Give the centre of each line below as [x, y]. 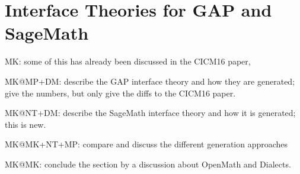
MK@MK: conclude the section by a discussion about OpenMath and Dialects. [148, 164]
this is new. [25, 124]
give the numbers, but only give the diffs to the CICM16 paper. [120, 93]
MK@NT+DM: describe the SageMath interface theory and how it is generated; [150, 113]
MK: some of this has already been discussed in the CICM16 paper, [128, 61]
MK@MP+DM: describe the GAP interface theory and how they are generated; [150, 81]
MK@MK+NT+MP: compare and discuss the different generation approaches [146, 144]
